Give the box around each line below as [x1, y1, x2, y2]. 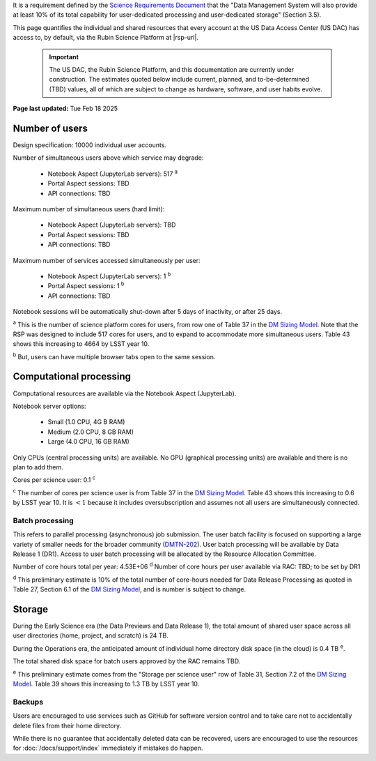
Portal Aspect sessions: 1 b [47, 280, 125, 290]
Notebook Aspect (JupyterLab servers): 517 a [47, 168, 178, 178]
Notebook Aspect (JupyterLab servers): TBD [47, 220, 176, 229]
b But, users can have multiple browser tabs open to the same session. [13, 352, 216, 361]
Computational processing [13, 370, 132, 383]
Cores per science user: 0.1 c [13, 474, 96, 484]
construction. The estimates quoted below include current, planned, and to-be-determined [49, 75, 310, 84]
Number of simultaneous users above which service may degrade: [13, 153, 204, 162]
